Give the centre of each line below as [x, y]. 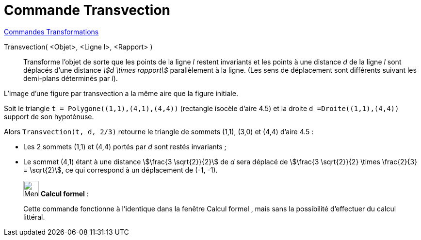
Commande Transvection [87, 10]
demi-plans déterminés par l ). [71, 78]
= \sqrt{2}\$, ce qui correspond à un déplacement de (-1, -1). [121, 170]
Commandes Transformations [51, 32]
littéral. [34, 217]
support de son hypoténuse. [49, 116]
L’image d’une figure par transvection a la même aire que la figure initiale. [121, 93]
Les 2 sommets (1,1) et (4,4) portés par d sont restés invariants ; [125, 146]
